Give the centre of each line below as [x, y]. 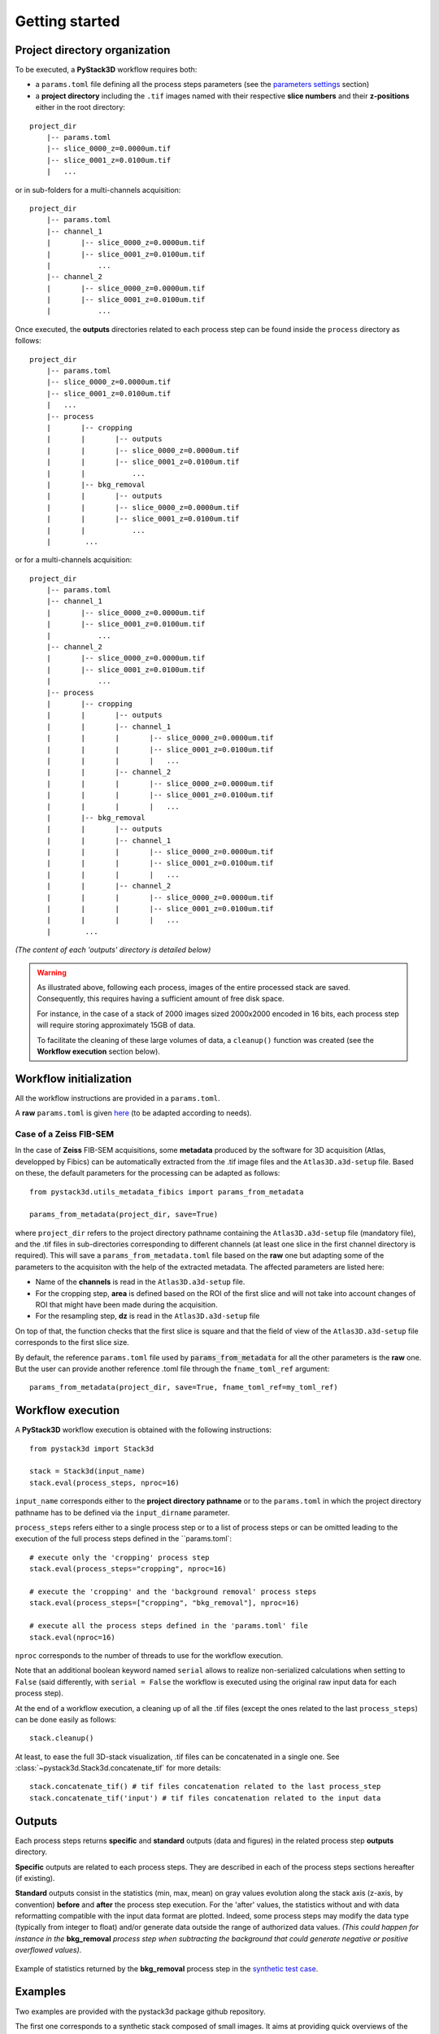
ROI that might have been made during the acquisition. [127, 1305]
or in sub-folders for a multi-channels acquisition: [98, 190]
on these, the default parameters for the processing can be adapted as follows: [148, 1173]
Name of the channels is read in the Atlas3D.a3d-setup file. [140, 1282]
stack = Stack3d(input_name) [87, 1471]
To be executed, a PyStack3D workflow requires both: [106, 70]
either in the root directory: [80, 107]
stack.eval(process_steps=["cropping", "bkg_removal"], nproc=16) [165, 1603]
